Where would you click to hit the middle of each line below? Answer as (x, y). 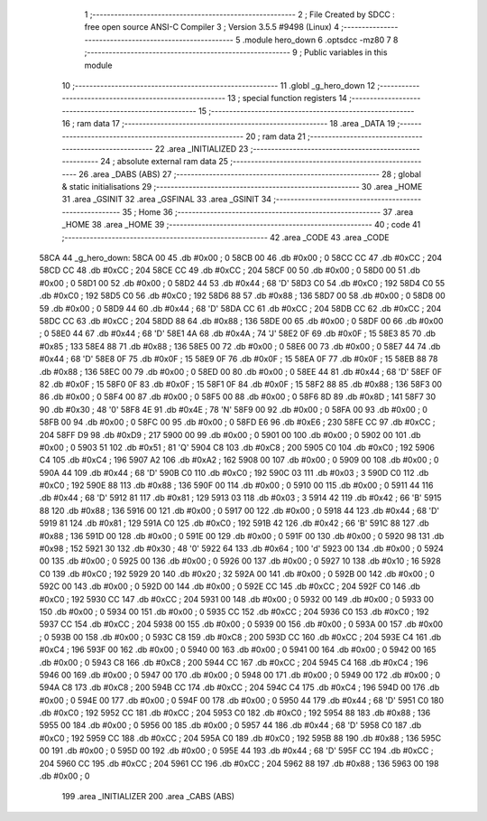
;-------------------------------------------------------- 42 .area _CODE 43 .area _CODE (225, 237)
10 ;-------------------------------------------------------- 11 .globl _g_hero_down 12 (219, 85)
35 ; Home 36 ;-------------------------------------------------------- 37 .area (268, 211)
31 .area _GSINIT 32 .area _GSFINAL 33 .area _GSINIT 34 (167, 200)
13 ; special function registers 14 (287, 98)
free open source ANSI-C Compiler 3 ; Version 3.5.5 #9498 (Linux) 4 (212, 27)
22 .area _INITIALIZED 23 (202, 148)
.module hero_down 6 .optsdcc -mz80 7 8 (320, 40)
